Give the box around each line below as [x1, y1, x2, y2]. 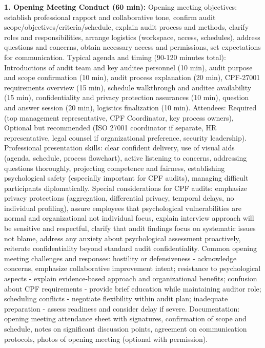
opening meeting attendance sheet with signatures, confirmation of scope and [4, 313, 247, 324]
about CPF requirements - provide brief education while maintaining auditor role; [4, 283, 261, 294]
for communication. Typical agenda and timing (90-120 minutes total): [4, 51, 226, 62]
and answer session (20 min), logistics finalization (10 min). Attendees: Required [4, 102, 257, 112]
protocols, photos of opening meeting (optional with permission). [4, 333, 208, 344]
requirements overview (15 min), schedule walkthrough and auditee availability [4, 82, 252, 92]
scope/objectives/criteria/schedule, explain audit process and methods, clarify [4, 22, 249, 32]
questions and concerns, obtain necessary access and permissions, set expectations [4, 42, 261, 52]
